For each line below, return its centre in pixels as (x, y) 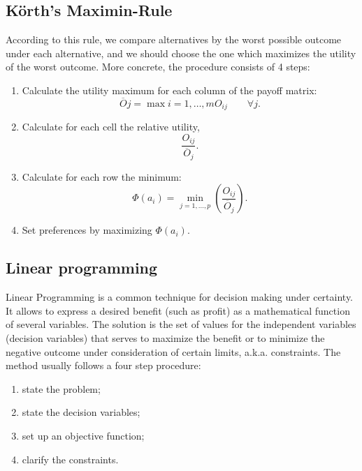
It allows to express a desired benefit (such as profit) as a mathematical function (178, 310)
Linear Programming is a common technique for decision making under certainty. (180, 297)
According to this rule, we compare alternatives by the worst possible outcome (174, 39)
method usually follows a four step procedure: (103, 365)
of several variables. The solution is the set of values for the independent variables (181, 324)
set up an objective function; (83, 435)
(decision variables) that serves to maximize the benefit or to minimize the (165, 338)
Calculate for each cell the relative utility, (111, 127)
